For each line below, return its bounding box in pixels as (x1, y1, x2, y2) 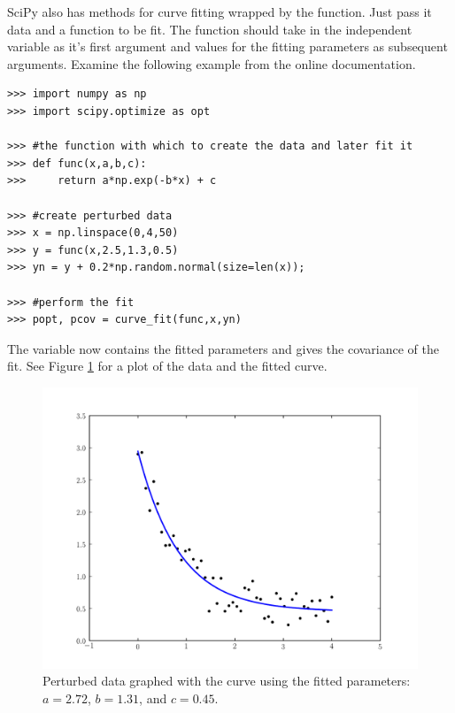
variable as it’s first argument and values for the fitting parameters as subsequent (7, 37, 448, 56)
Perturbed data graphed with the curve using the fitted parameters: (42, 671, 411, 690)
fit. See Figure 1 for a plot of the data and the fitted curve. (7, 356, 328, 375)
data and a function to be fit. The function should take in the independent (7, 19, 413, 38)
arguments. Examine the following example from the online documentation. (7, 54, 416, 73)
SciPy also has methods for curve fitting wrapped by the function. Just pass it (7, 3, 432, 20)
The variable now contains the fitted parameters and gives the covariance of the (7, 339, 440, 357)
